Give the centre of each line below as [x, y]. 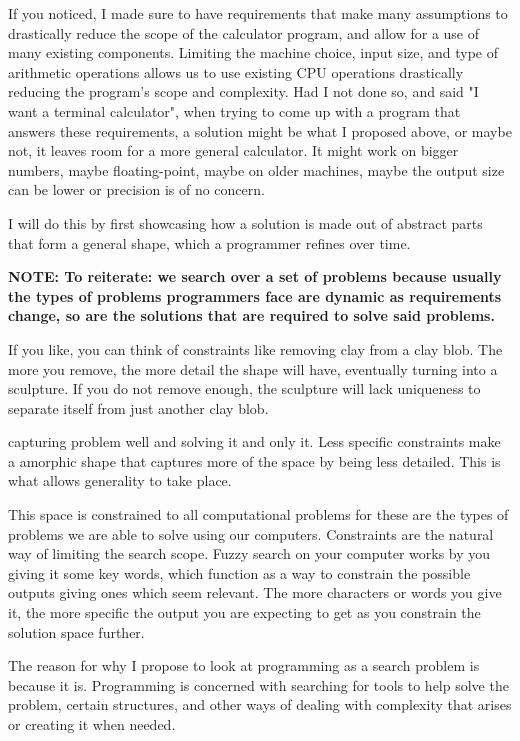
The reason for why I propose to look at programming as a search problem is [244, 665]
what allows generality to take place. [120, 480]
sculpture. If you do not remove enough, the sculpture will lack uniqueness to [244, 388]
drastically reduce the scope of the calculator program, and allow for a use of [244, 32]
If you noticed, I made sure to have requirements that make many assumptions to [258, 13]
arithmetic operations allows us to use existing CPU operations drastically [236, 71]
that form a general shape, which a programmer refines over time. [209, 242]
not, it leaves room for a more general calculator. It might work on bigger [233, 150]
